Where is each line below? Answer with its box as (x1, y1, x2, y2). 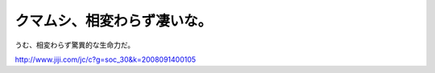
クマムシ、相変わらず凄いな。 (14, 12, 213, 30)
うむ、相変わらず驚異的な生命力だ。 (14, 40, 135, 50)
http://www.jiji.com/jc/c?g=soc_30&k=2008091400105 (14, 55, 197, 64)
